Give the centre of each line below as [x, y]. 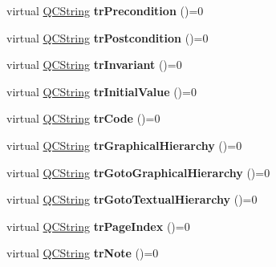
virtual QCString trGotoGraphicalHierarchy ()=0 [138, 172]
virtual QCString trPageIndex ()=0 [98, 226]
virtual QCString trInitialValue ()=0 [101, 91]
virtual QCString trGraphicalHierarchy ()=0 [124, 145]
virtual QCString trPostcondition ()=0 [108, 37]
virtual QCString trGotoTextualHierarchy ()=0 [132, 199]
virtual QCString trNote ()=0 [83, 253]
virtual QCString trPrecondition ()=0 [105, 10]
